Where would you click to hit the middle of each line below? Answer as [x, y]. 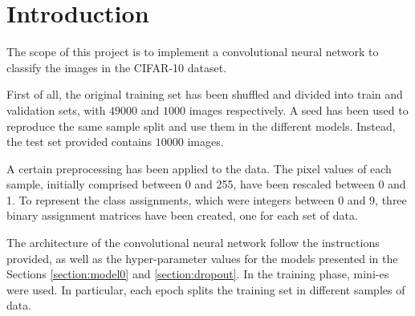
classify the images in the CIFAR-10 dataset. [117, 67]
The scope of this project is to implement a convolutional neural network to [193, 52]
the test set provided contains [79, 142]
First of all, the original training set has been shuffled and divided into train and [205, 94]
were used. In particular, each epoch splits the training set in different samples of [206, 289]
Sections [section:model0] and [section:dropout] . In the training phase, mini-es [198, 274]
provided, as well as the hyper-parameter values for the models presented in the [202, 258]
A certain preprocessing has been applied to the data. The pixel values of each [199, 168]
